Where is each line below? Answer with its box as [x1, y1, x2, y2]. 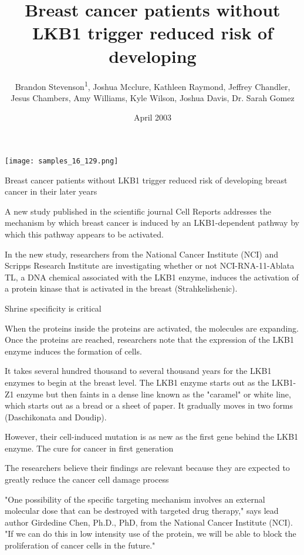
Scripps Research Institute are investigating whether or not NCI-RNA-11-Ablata [5, 259, 295, 272]
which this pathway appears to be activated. [5, 228, 164, 240]
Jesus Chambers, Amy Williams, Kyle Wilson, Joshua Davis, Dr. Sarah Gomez [11, 91, 295, 103]
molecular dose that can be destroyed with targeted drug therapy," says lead [5, 504, 279, 517]
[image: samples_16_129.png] [5, 156, 119, 165]
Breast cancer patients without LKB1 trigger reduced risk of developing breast [5, 173, 288, 186]
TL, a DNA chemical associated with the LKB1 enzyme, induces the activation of [5, 270, 299, 283]
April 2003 [133, 111, 172, 123]
